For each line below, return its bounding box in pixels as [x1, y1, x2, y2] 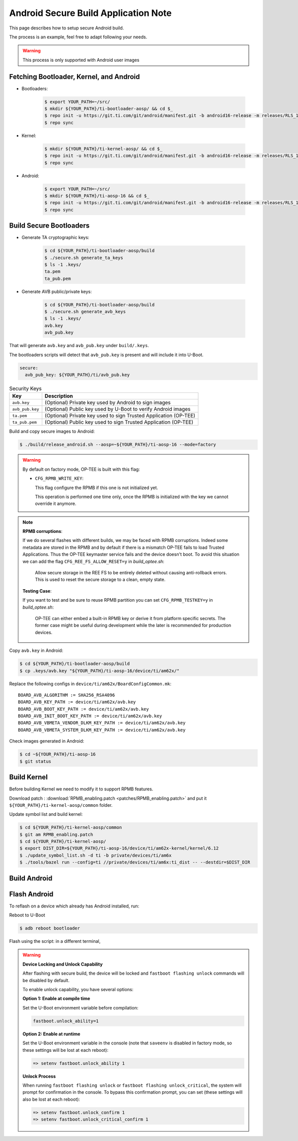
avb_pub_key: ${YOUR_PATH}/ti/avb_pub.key [25, 372, 130, 378]
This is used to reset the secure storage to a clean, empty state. [35, 577, 166, 583]
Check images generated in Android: [9, 738, 84, 744]
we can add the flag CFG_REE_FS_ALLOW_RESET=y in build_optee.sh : [22, 558, 165, 564]
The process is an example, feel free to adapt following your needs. [9, 34, 148, 40]
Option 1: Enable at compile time [22, 996, 90, 1002]
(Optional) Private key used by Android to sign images [45, 399, 171, 406]
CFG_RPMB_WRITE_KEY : [35, 476, 84, 482]
